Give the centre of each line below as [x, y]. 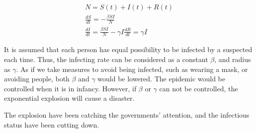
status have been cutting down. [52, 124]
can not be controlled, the [199, 88]
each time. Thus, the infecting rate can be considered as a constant [106, 59]
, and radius [233, 59]
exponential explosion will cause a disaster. [69, 98]
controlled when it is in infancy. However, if [70, 88]
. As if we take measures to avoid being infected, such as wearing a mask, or [132, 69]
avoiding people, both [37, 79]
